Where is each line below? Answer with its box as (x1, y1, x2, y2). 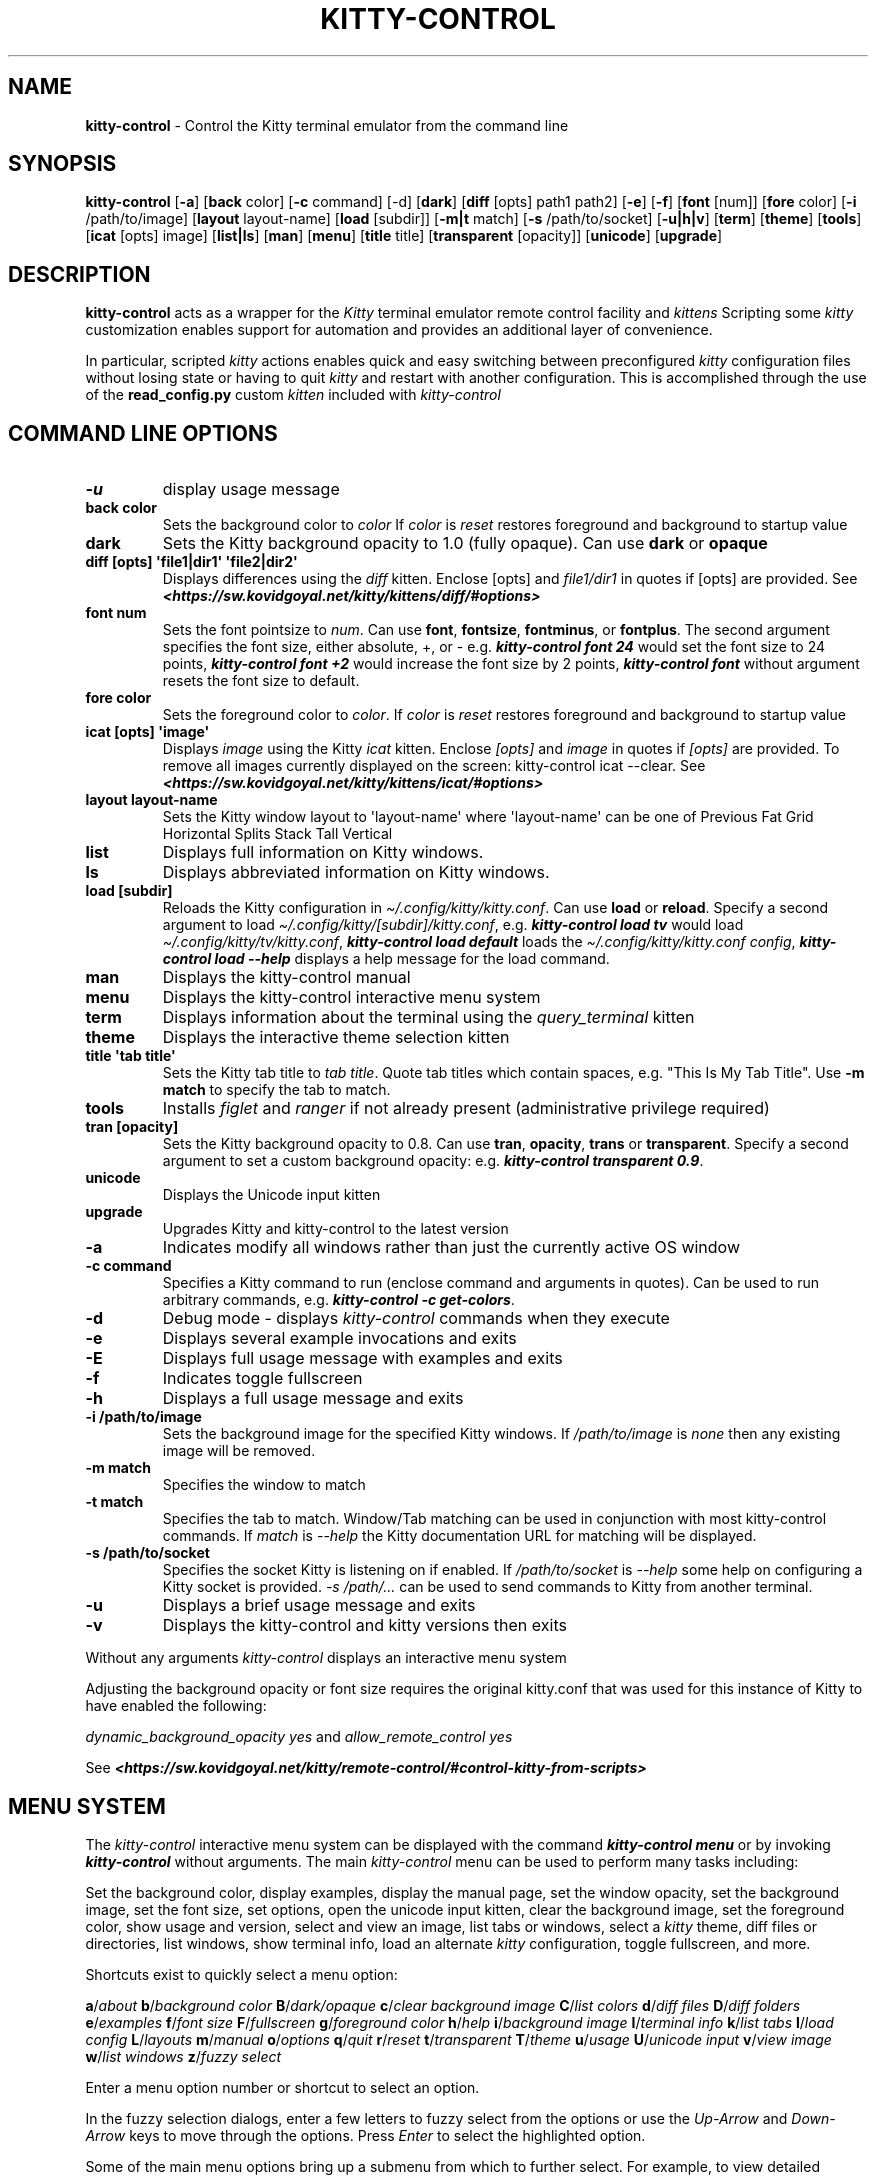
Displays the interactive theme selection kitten (162, 1027, 510, 1048)
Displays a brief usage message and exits (162, 1595, 476, 1616)
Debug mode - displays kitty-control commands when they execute (162, 1308, 670, 1329)
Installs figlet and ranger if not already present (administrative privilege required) (162, 1098, 770, 1119)
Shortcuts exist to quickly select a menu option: (85, 1965, 398, 1983)
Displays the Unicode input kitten (162, 1186, 381, 1204)
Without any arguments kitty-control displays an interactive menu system (85, 1649, 567, 1667)
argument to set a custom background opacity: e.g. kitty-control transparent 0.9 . (162, 1152, 704, 1170)
